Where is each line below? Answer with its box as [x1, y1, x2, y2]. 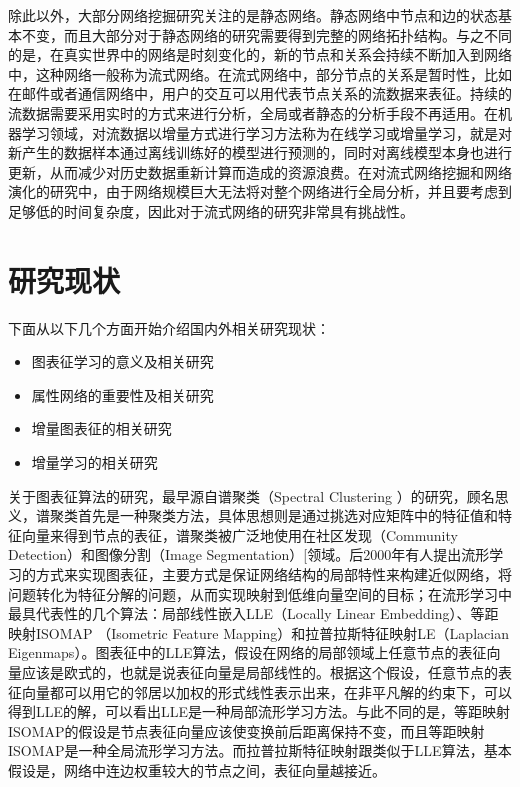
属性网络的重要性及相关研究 [31, 384, 214, 405]
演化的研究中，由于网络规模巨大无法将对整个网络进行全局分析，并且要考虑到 [8, 181, 512, 202]
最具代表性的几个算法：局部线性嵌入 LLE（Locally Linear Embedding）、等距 [8, 603, 499, 624]
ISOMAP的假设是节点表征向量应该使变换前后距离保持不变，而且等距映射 [8, 720, 485, 741]
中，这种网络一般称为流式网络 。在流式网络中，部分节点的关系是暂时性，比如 [8, 63, 512, 84]
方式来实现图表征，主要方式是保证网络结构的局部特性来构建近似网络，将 [35, 564, 512, 584]
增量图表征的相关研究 [31, 418, 172, 439]
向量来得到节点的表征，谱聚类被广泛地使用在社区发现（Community [21, 524, 458, 545]
